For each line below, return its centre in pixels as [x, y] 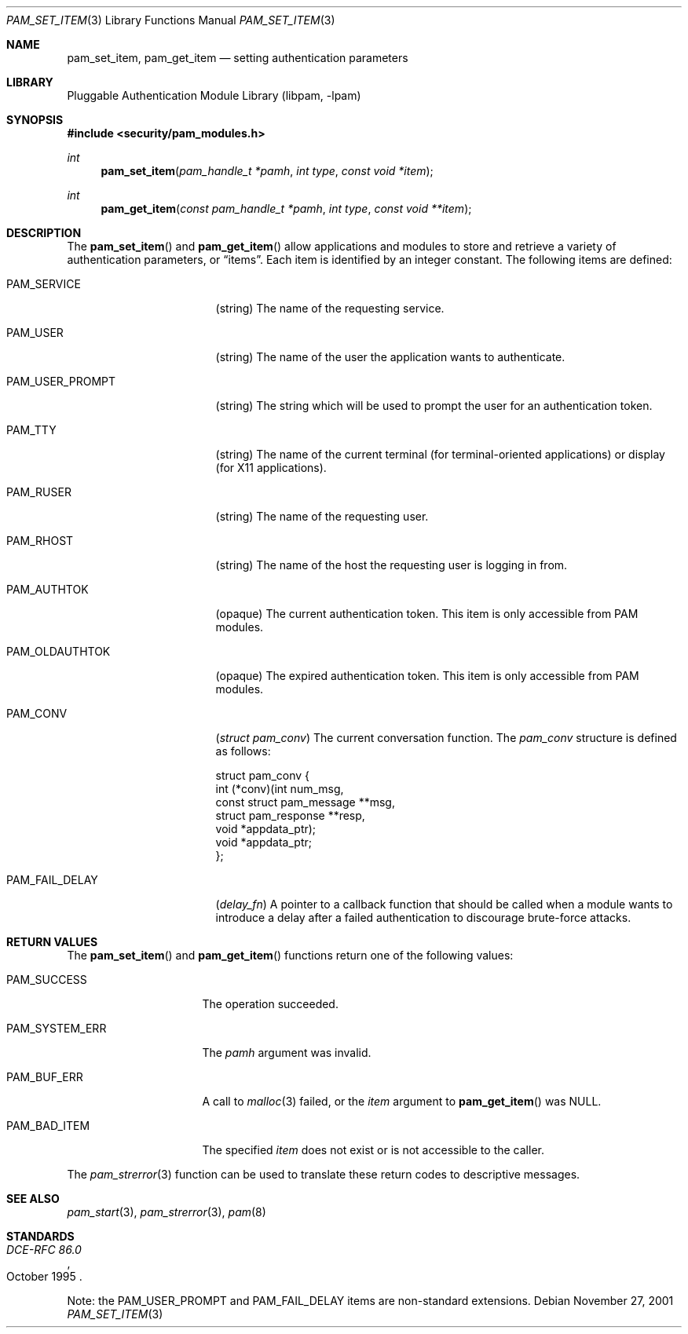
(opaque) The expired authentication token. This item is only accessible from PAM [427, 676]
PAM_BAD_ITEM [48, 1126]
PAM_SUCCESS [47, 979]
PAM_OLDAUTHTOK [59, 651]
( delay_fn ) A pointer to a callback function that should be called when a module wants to [444, 904]
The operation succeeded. [270, 1004]
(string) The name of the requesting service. [330, 308]
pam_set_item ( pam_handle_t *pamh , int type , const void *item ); [267, 171]
